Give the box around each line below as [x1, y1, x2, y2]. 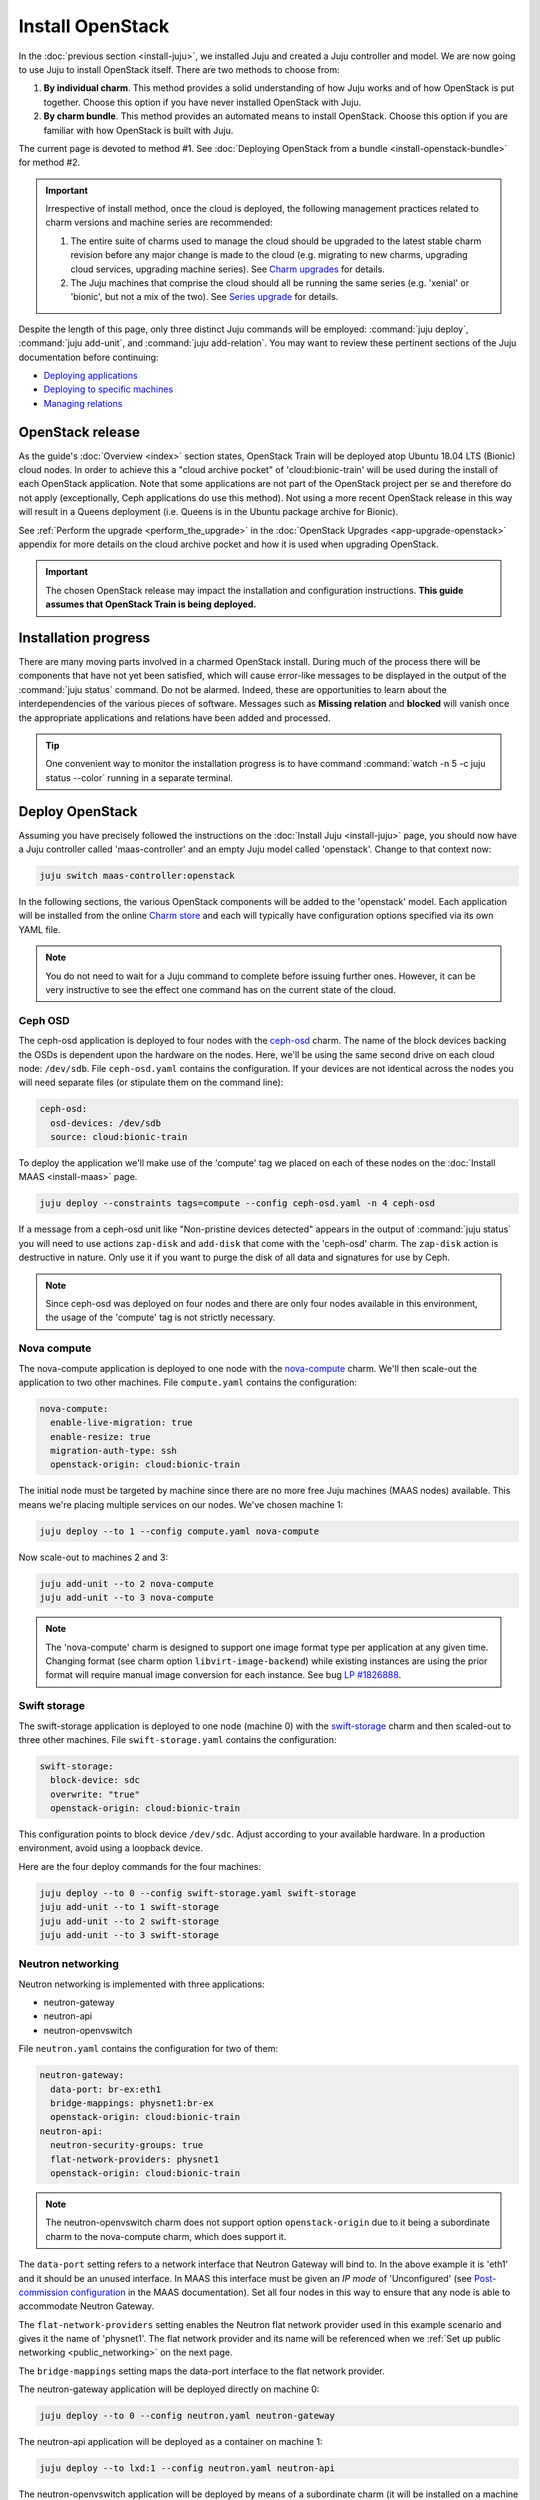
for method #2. [18, 156, 80, 169]
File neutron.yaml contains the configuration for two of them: [18, 2043, 279, 2055]
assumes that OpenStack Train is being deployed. [45, 598, 257, 610]
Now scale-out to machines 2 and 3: [18, 1551, 169, 1563]
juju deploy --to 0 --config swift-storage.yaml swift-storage [39, 1887, 357, 1899]
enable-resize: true [50, 1431, 151, 1442]
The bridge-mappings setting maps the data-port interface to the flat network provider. [18, 2365, 385, 2377]
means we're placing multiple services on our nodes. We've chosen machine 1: [18, 1498, 344, 1510]
